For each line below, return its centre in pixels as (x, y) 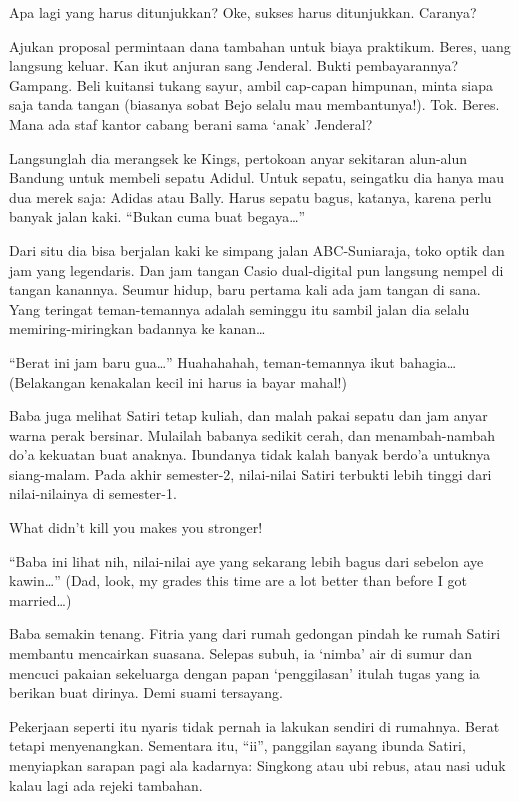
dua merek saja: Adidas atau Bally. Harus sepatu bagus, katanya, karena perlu (250, 196)
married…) (40, 599)
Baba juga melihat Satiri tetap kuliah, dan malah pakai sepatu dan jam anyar (248, 415)
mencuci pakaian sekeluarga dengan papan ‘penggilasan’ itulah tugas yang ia (244, 672)
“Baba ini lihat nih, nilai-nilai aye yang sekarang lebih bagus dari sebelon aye (246, 560)
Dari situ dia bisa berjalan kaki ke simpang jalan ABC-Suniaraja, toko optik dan (257, 249)
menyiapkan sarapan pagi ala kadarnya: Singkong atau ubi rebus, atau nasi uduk (257, 765)
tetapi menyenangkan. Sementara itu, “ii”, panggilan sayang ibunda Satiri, (237, 745)
